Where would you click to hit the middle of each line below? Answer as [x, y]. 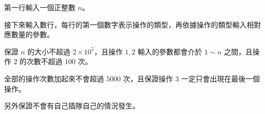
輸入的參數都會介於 [170, 51]
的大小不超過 [49, 51]
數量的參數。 [32, 34]
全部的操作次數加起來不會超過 [54, 78]
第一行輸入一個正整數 [40, 7]
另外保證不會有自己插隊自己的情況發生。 [72, 106]
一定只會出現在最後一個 [220, 78]
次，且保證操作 [148, 78]
